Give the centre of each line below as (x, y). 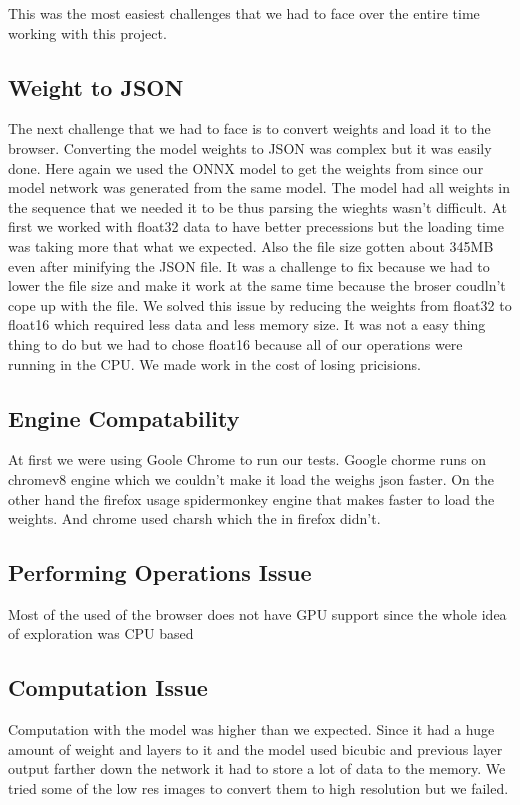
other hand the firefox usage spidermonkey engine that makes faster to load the (251, 498)
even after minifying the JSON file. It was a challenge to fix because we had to (249, 265)
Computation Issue (108, 687)
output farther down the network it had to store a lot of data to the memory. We (257, 768)
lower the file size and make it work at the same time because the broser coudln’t (257, 285)
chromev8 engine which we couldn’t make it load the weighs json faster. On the (251, 478)
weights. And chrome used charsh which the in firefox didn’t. (194, 518)
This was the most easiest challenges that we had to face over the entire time (244, 13)
